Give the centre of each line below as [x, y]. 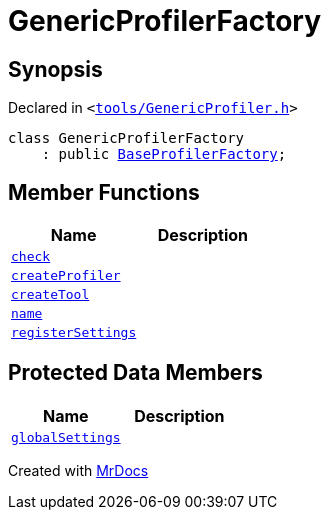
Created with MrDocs [78, 470]
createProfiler [66, 276]
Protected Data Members [135, 373]
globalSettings [66, 437]
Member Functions [104, 192]
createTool [50, 295]
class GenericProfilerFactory [126, 138]
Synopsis [55, 69]
